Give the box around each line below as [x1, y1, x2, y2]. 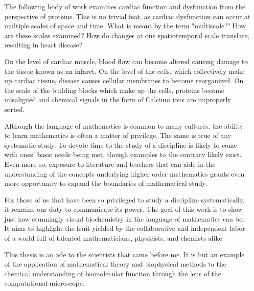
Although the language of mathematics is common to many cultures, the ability [4, 120, 243, 131]
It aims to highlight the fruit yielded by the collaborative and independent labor [4, 223, 245, 233]
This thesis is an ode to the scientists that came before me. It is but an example [4, 249, 245, 259]
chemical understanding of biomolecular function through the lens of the [4, 268, 221, 278]
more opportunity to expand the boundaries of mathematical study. [4, 178, 208, 188]
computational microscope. [4, 278, 85, 288]
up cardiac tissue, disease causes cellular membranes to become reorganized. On [4, 75, 244, 86]
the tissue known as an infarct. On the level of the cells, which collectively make [4, 66, 245, 76]
